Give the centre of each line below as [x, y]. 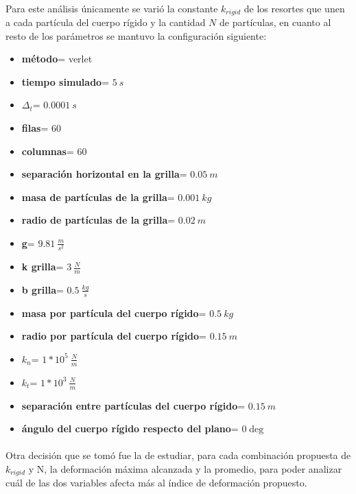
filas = [35, 128]
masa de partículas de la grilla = [98, 197]
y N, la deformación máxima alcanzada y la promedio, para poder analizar [185, 469]
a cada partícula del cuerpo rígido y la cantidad [106, 22]
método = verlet [57, 59]
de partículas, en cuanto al [275, 22]
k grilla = [43, 267]
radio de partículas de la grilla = [98, 220]
